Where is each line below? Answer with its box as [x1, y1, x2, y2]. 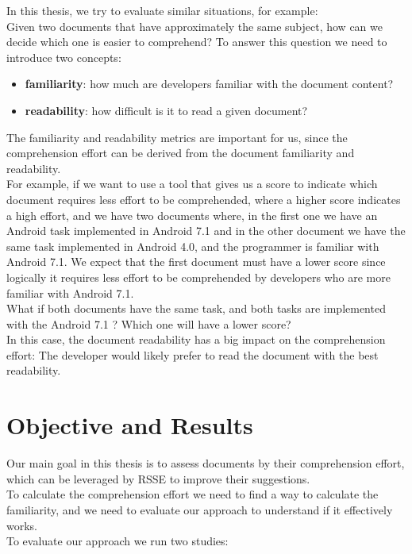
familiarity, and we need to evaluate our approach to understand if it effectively [6, 501, 393, 517]
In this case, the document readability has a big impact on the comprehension [6, 331, 386, 348]
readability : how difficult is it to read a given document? [25, 102, 308, 118]
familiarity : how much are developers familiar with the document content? [25, 75, 394, 92]
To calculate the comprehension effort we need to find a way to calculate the [6, 486, 379, 502]
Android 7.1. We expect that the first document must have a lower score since [6, 253, 386, 270]
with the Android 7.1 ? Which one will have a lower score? [6, 315, 291, 332]
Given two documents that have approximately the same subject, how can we [6, 17, 383, 34]
